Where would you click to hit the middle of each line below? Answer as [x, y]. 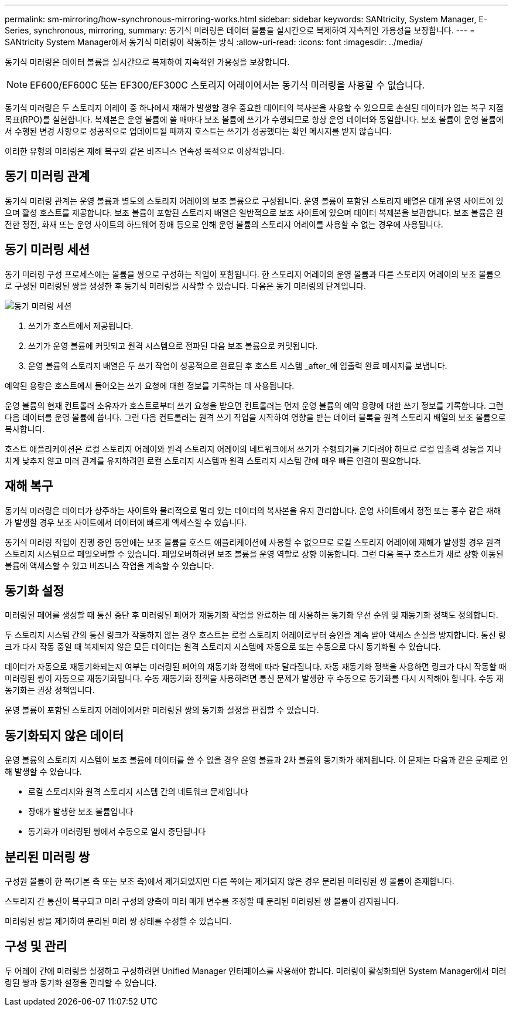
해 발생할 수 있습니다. [43, 772]
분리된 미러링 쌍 [47, 857]
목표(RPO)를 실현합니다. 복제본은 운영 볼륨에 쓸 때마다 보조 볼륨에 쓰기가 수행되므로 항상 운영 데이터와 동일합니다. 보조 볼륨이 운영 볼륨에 [254, 119]
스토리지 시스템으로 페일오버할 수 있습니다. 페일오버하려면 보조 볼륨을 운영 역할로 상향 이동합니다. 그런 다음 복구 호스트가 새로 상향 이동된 [254, 554]
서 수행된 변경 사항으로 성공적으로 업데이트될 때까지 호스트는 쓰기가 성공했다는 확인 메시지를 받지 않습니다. [198, 131]
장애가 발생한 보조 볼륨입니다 [81, 812]
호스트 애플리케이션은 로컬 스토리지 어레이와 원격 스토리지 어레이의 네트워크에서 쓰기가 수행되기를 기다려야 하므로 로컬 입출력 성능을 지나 [253, 449]
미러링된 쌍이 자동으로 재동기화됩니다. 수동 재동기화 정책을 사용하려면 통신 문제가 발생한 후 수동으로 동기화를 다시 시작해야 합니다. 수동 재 [254, 678]
